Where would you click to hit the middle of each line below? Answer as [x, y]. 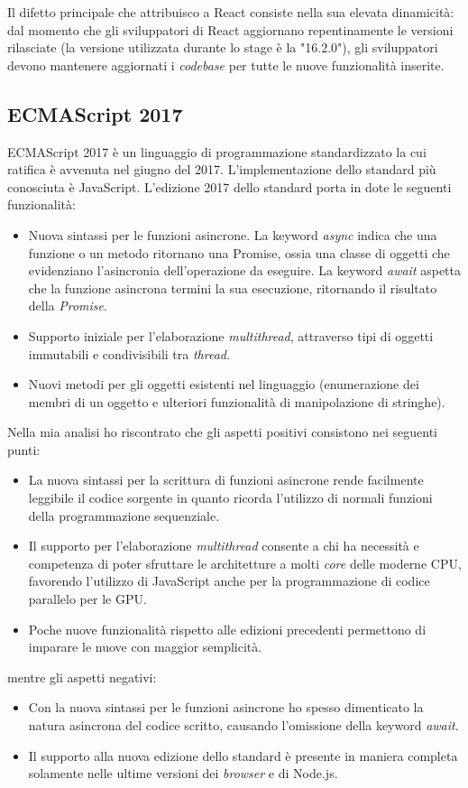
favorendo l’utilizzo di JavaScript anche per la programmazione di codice [229, 581]
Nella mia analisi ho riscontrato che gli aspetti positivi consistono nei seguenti [222, 432]
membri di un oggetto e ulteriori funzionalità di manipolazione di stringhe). [237, 401]
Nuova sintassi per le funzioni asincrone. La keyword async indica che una [233, 234]
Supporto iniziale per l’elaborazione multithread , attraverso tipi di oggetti [231, 335]
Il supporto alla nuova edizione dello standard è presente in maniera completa [243, 755]
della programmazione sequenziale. [124, 515]
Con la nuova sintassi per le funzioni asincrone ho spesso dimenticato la [226, 707]
